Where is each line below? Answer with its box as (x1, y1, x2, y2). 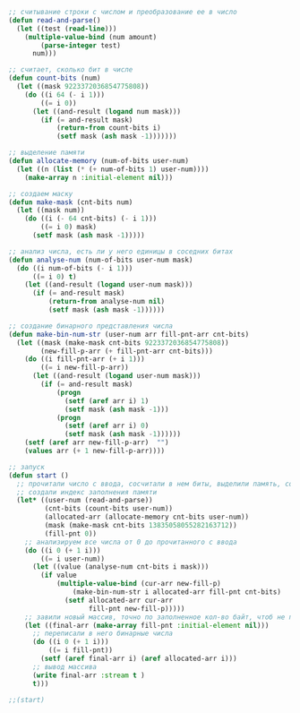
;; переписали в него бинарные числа (31, 629, 174, 639)
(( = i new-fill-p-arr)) (40, 363, 129, 373)
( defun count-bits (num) (8, 73, 101, 83)
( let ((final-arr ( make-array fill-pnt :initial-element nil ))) (24, 621, 270, 630)
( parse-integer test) (40, 40, 122, 50)
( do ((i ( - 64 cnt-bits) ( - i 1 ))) (24, 214, 158, 223)
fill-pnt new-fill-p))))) (88, 604, 185, 613)
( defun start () (8, 470, 69, 480)
